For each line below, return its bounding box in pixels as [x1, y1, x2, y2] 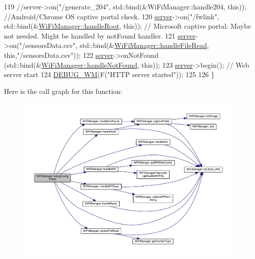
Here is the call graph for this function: [4, 86, 123, 96]
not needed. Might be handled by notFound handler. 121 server [4, 30, 196, 41]
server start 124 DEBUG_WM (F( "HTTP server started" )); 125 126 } [4, 69, 214, 80]
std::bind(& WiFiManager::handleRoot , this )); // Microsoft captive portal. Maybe [4, 21, 251, 31]
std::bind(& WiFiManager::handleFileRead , [80, 40, 209, 50]
